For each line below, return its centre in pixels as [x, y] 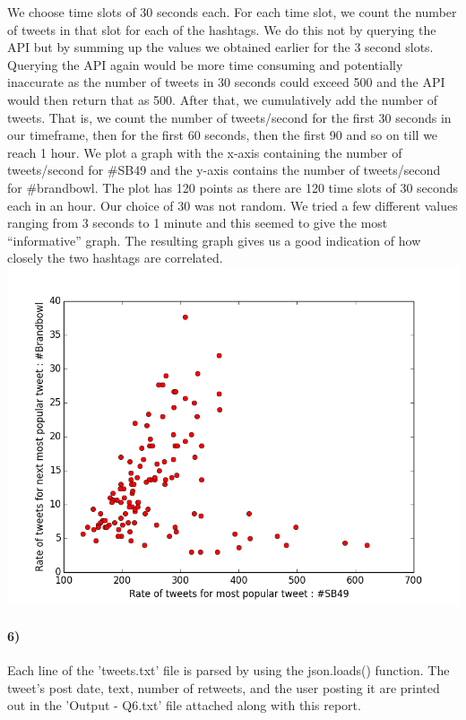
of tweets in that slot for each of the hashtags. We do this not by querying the [222, 29]
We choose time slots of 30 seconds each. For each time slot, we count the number [232, 12]
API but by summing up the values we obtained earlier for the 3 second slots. [220, 47]
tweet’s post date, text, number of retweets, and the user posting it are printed [224, 687]
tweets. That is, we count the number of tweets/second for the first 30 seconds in [229, 117]
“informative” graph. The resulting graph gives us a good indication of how [214, 240]
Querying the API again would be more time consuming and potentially [205, 64]
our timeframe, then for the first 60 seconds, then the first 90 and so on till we [223, 135]
